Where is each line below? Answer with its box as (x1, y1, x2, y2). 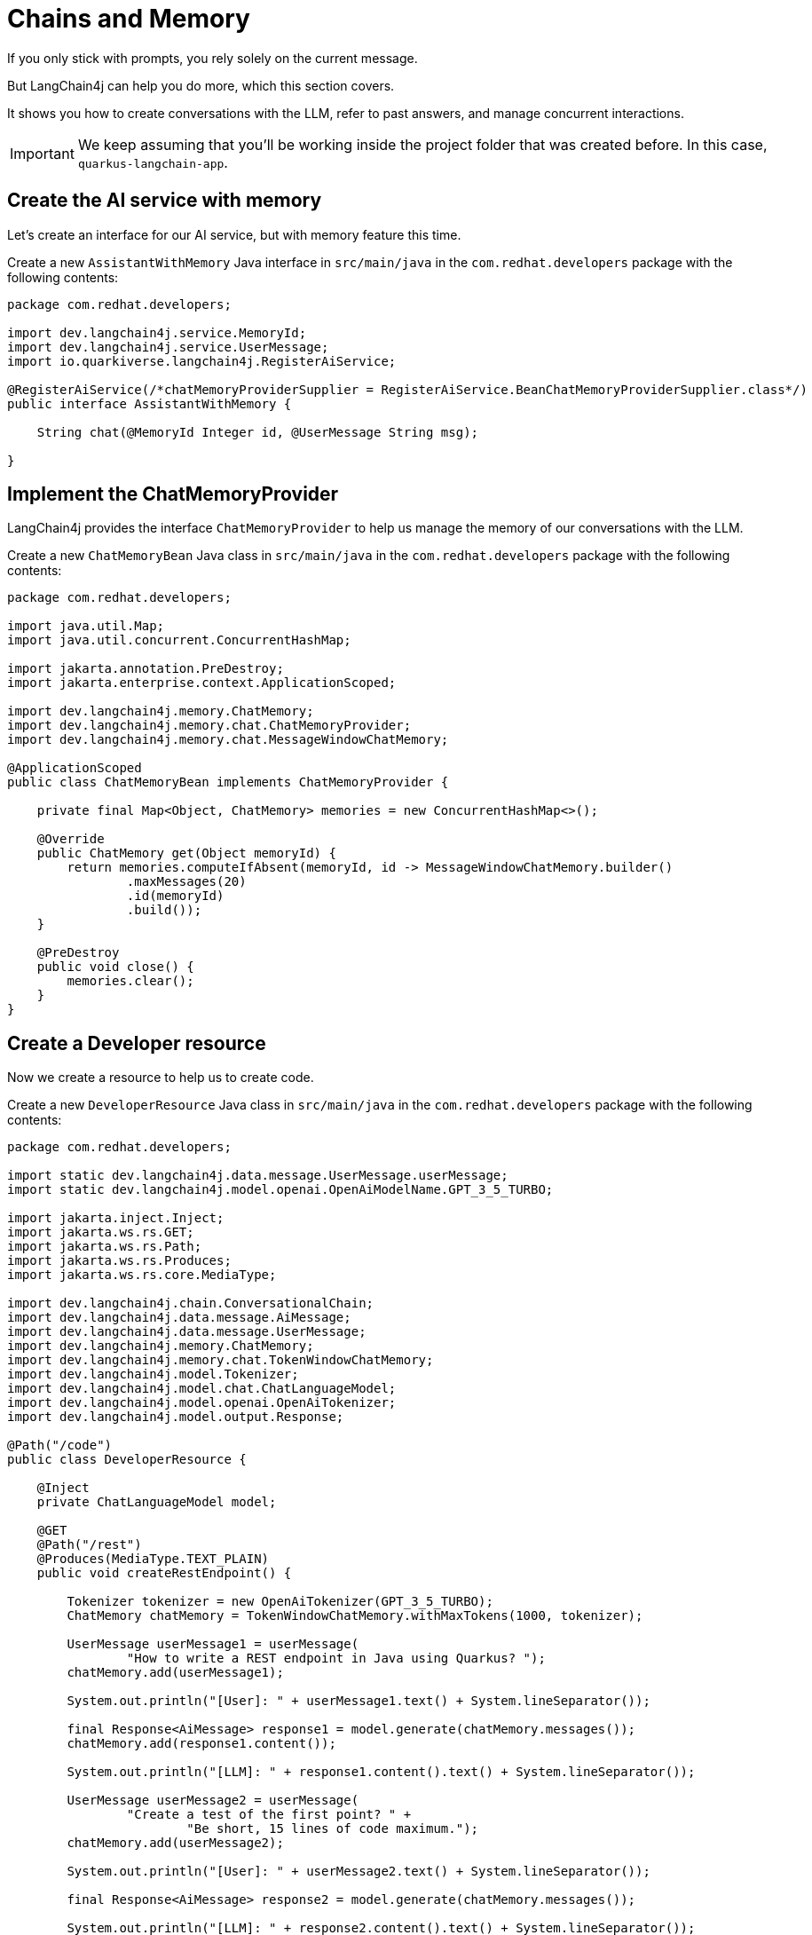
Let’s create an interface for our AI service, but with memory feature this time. (7, 226, 461, 242)
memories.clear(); (67, 974, 194, 989)
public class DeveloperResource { (7, 1452, 247, 1467)
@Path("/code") (7, 1438, 113, 1453)
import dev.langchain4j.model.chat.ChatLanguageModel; (7, 1381, 397, 1396)
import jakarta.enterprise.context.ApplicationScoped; (7, 675, 397, 691)
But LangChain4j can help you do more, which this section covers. (7, 77, 395, 93)
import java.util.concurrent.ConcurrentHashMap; (7, 633, 351, 648)
